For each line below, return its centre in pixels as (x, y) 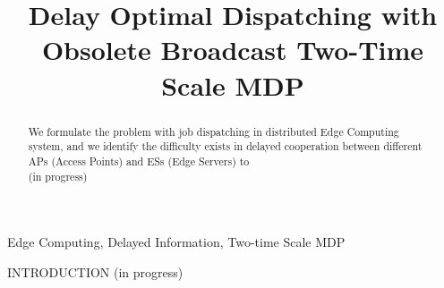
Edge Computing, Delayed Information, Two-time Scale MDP (176, 242)
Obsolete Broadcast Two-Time (233, 50)
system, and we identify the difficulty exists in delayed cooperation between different (225, 146)
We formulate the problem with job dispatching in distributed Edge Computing (213, 131)
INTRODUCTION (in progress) (95, 271)
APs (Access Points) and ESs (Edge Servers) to (139, 161)
